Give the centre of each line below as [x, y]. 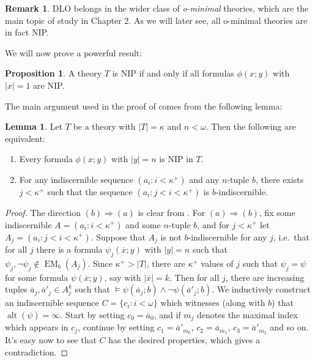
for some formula [37, 277]
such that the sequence [90, 191]
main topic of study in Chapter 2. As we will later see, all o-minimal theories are [156, 20]
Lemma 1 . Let [34, 126]
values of [217, 263]
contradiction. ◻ [37, 352]
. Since [100, 263]
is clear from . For [172, 212]
